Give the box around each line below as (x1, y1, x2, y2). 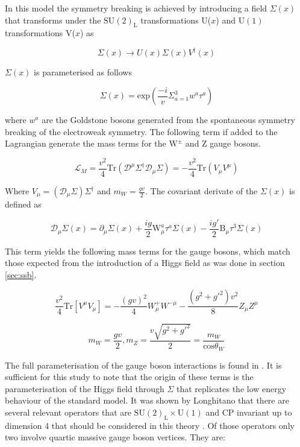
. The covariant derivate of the (145, 185, 258, 197)
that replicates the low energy (176, 382, 287, 395)
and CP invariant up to (205, 405, 292, 418)
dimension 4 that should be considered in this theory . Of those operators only (5, 419, 295, 431)
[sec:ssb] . (5, 268, 37, 281)
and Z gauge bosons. (185, 137, 261, 150)
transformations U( (140, 13, 211, 26)
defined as (5, 198, 42, 210)
